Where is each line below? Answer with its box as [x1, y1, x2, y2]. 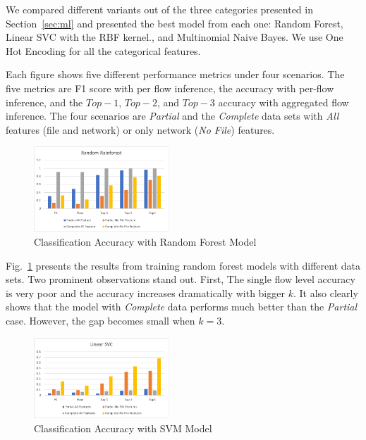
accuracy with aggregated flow [218, 94, 349, 109]
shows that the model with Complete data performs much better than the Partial [6, 299, 358, 314]
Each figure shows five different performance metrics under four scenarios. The [6, 67, 345, 82]
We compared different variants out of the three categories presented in [6, 2, 313, 16]
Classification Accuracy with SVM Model [34, 420, 212, 435]
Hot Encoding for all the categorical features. [6, 43, 201, 58]
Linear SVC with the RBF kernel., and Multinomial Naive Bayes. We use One [6, 30, 343, 44]
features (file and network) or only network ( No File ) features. [6, 122, 275, 137]
